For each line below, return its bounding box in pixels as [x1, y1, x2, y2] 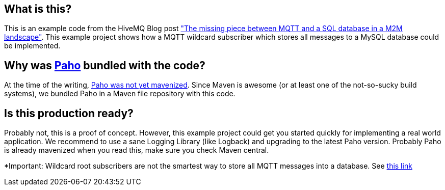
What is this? [4, 3, 72, 15]
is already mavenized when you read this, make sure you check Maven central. [4, 146, 269, 155]
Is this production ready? [4, 106, 134, 120]
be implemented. [4, 41, 61, 50]
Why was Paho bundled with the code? [4, 59, 205, 72]
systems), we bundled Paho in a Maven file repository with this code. [4, 89, 235, 98]
